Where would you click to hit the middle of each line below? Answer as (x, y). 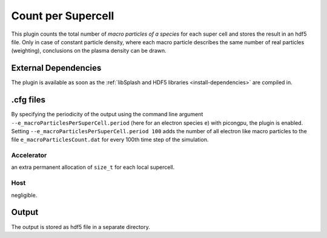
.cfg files (28, 100)
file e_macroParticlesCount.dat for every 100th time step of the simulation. (110, 140)
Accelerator (29, 156)
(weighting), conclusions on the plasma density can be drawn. (89, 51)
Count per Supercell (63, 16)
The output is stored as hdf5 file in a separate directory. (81, 226)
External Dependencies (56, 68)
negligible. (24, 195)
